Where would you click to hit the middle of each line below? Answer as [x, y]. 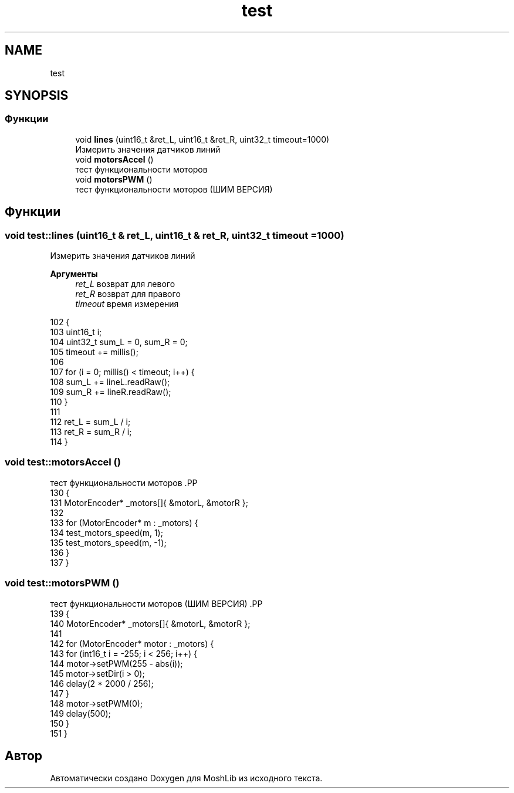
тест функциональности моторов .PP [124, 482]
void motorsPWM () [114, 179]
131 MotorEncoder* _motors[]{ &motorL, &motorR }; [149, 502]
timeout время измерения [127, 304]
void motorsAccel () [114, 159]
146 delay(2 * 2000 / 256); [102, 683]
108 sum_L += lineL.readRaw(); [110, 382]
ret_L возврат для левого [125, 284]
